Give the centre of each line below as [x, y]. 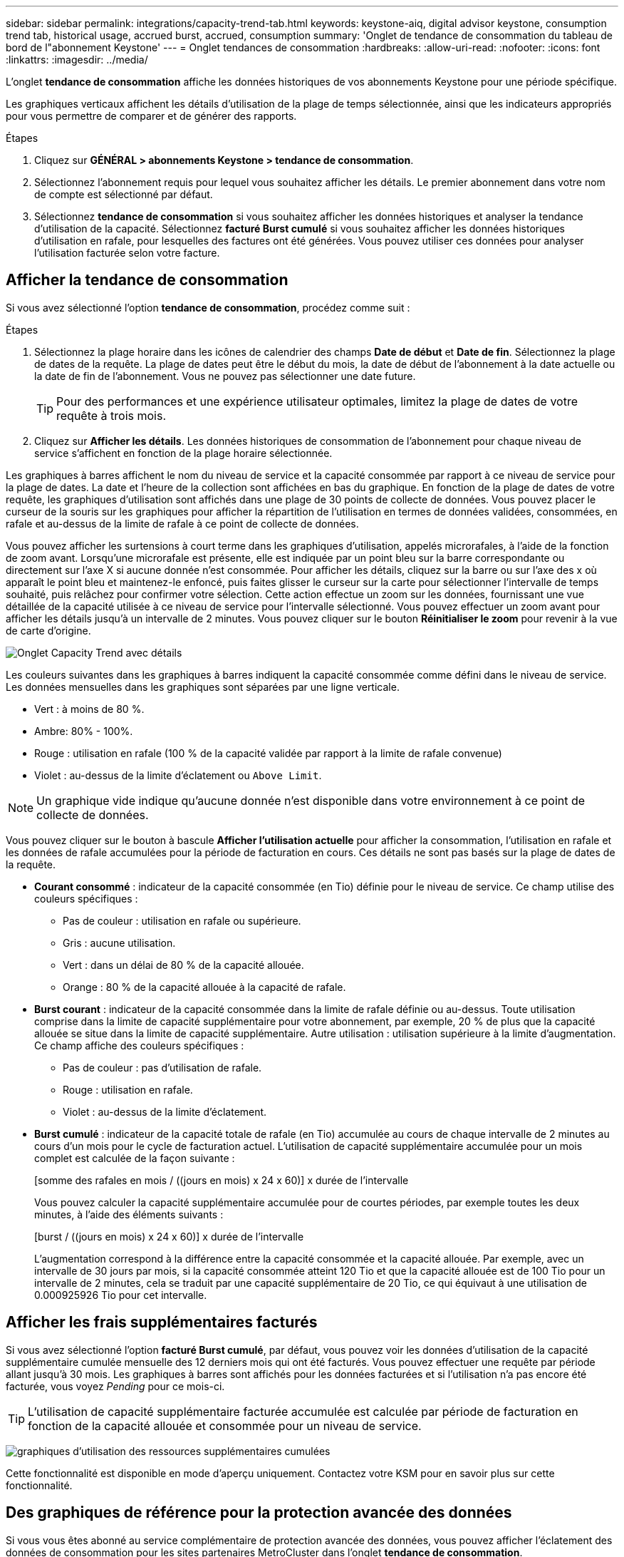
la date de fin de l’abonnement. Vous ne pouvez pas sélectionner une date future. [225, 376]
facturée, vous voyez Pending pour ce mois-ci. [115, 1386]
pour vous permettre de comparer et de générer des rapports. [151, 116]
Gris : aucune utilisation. [119, 942]
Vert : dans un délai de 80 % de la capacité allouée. [183, 965]
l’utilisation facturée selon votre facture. [127, 253]
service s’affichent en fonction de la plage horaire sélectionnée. [183, 453]
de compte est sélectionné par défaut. [124, 194]
